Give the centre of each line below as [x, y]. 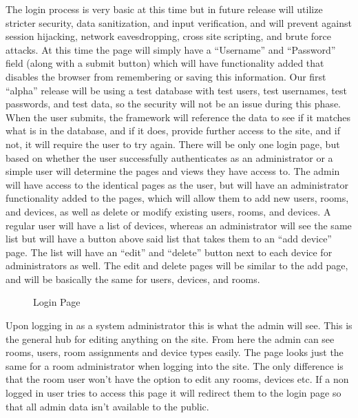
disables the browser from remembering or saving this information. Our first [166, 76]
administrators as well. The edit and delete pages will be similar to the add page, [177, 265]
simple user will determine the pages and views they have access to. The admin [173, 171]
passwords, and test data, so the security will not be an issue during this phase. [173, 104]
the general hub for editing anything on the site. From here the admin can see [170, 338]
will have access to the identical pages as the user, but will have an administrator [177, 184]
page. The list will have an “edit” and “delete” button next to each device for [169, 252]
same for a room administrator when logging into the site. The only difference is [175, 365]
